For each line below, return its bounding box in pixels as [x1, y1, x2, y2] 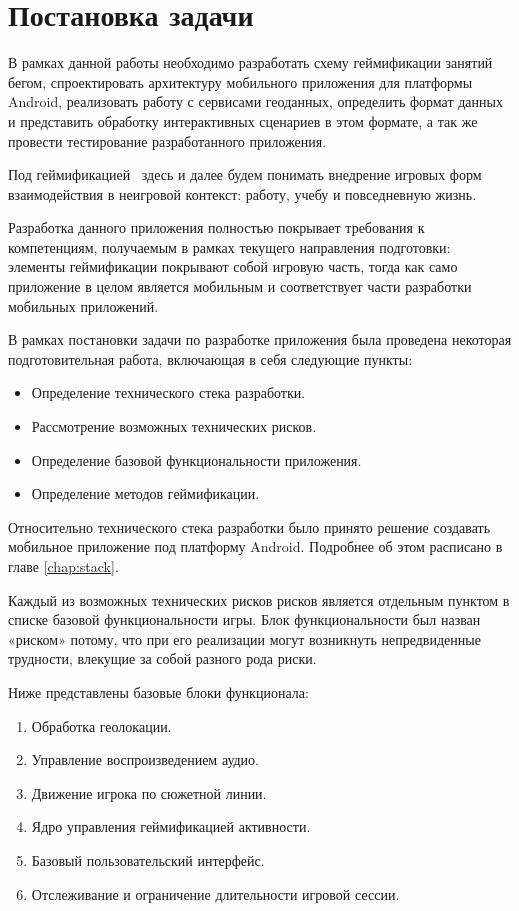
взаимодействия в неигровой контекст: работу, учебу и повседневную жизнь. [8, 183, 477, 204]
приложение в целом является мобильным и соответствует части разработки [8, 276, 472, 297]
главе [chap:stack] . [8, 556, 119, 576]
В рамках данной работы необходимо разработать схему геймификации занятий [8, 52, 493, 73]
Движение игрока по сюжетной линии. [31, 782, 267, 803]
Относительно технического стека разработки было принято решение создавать [8, 516, 491, 537]
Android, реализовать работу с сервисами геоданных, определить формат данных [8, 91, 503, 112]
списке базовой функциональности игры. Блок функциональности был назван [8, 609, 481, 630]
